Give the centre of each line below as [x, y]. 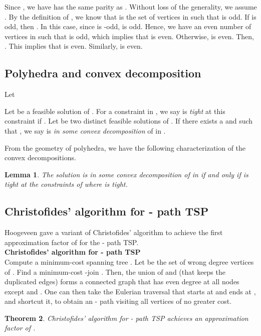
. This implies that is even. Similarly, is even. [74, 46]
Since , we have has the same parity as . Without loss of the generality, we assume [131, 7]
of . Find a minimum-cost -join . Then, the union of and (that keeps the [115, 271]
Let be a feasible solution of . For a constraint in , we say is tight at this [115, 111]
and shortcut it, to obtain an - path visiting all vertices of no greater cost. [118, 301]
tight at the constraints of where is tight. [66, 184]
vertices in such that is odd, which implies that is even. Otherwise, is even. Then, [129, 36]
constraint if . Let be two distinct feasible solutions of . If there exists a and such [129, 121]
